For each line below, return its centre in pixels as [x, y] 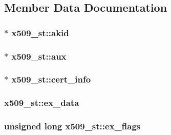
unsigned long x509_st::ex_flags [72, 126]
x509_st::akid [40, 32]
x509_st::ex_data [42, 103]
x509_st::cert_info [51, 79]
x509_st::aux [39, 56]
